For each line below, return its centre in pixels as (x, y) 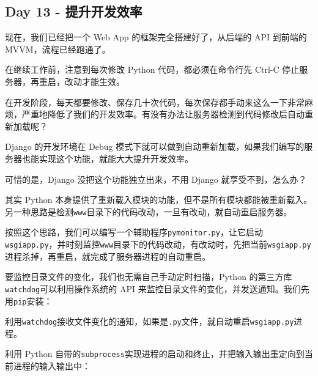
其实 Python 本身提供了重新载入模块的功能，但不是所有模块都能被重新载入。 (159, 200)
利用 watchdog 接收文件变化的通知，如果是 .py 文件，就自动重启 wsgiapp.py (150, 321)
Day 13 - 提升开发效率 (74, 11)
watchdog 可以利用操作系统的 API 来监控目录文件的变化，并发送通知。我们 (153, 288)
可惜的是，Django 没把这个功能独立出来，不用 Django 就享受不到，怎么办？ (156, 179)
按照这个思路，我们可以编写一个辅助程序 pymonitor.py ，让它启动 (134, 232)
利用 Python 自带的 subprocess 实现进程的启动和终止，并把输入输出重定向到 (155, 354)
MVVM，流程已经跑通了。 (58, 49)
